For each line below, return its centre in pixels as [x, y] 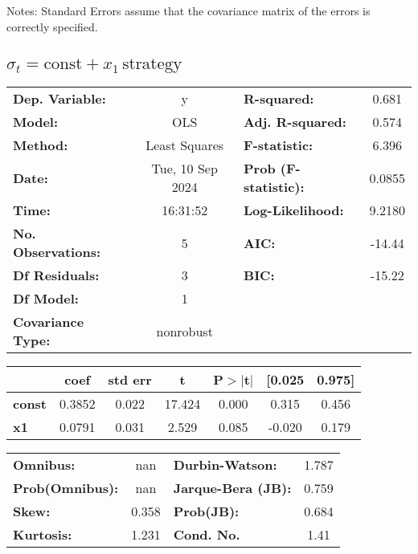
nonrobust [184, 331]
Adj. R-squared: [295, 122]
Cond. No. [207, 535]
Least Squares [185, 145]
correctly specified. [52, 26]
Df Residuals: [56, 275]
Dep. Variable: [59, 99]
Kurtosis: [43, 535]
